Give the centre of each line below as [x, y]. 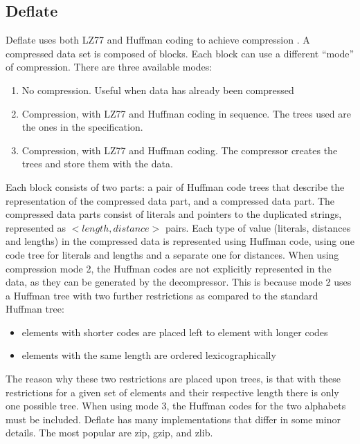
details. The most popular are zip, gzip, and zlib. [109, 433]
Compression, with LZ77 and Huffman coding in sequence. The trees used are [186, 113]
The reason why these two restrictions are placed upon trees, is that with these [173, 379]
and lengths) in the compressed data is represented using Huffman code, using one [180, 241]
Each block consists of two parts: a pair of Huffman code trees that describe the [175, 186]
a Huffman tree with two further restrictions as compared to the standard [162, 295]
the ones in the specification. [82, 127]
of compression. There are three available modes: [109, 67]
